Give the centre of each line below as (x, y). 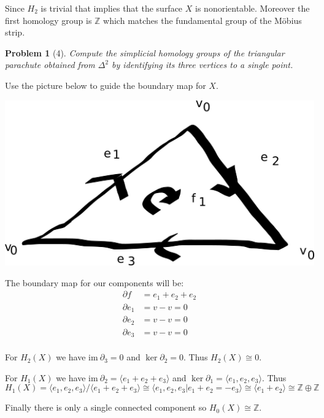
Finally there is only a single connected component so (106, 407)
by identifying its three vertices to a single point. (202, 65)
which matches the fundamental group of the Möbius (202, 20)
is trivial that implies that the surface (112, 8)
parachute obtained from (50, 65)
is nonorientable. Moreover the (253, 8)
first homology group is (48, 20)
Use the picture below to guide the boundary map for (106, 85)
